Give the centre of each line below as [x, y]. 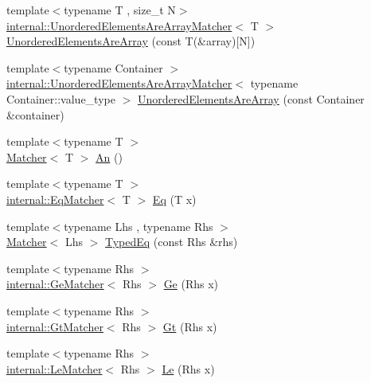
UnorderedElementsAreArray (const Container [251, 98]
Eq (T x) [174, 199]
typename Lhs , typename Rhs [139, 226]
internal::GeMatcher [55, 284]
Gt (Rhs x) [190, 326]
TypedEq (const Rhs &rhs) [171, 242]
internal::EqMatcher [55, 199]
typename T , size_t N [120, 10]
